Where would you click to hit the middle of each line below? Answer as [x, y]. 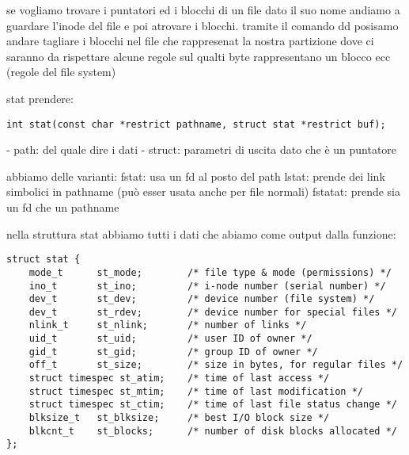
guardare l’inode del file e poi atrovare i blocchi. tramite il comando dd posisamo [203, 25]
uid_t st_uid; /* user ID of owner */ [170, 339]
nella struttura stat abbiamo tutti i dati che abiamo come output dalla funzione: [201, 233]
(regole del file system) [61, 72]
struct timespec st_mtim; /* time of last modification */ [196, 391]
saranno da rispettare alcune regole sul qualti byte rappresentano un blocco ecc [199, 56]
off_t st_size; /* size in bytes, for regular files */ [216, 365]
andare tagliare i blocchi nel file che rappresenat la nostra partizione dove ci [190, 41]
